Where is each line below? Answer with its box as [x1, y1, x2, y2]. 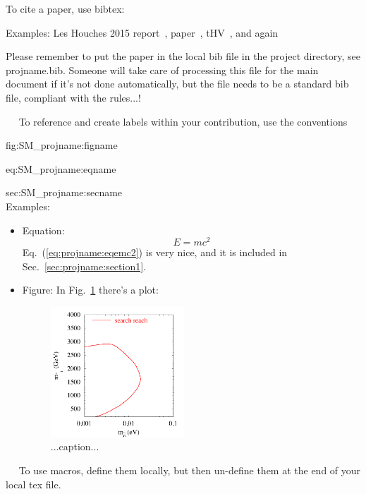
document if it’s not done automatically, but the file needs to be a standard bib [6, 76, 349, 91]
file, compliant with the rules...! [6, 90, 141, 104]
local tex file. [6, 476, 61, 491]
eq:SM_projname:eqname [6, 161, 116, 176]
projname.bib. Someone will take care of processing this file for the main [6, 62, 319, 77]
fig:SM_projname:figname [6, 138, 118, 152]
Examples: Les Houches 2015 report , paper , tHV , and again [6, 25, 279, 40]
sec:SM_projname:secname [6, 185, 123, 200]
